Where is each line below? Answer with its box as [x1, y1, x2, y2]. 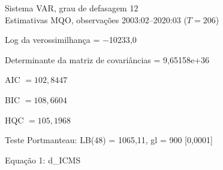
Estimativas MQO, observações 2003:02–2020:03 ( [5, 13, 187, 26]
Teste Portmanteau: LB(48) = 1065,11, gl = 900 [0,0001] [5, 134, 213, 146]
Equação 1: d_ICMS [5, 153, 81, 166]
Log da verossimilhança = [5, 33, 100, 46]
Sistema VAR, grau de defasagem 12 [5, 2, 138, 14]
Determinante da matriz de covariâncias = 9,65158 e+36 [5, 53, 210, 66]
